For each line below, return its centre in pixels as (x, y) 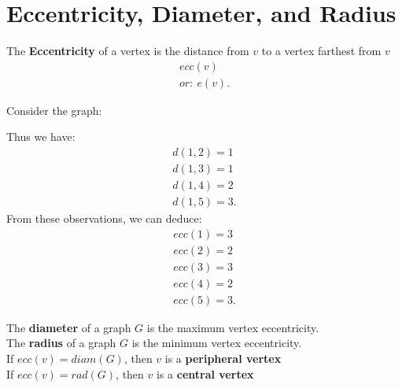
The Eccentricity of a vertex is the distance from (128, 51)
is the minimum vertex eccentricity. (217, 343)
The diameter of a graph (69, 327)
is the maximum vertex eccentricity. (233, 327)
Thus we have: (41, 137)
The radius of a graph (61, 343)
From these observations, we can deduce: (104, 218)
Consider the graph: (54, 110)
